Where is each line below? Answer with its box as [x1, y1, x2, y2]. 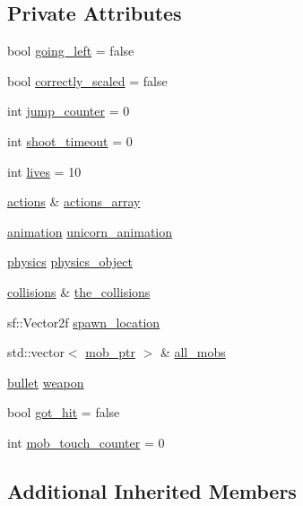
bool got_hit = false [7, 403, 120, 422]
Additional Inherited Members [7, 476, 297, 504]
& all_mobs [160, 343, 226, 362]
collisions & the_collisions [7, 282, 151, 301]
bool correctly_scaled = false [7, 71, 168, 90]
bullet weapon [7, 372, 84, 391]
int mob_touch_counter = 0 [7, 432, 165, 451]
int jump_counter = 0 [7, 101, 130, 120]
